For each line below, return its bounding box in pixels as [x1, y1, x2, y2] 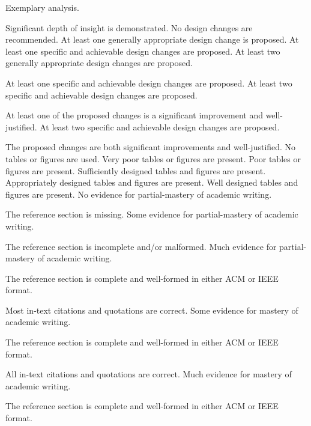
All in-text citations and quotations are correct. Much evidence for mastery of [5, 368, 292, 380]
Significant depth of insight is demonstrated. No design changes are [5, 21, 253, 34]
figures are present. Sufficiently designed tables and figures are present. [5, 164, 266, 177]
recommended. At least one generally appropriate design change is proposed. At [5, 33, 299, 46]
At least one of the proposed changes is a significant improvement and [5, 109, 263, 121]
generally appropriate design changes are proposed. [5, 56, 193, 69]
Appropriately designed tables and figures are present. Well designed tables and [5, 176, 298, 189]
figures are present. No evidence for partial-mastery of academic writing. [5, 187, 272, 200]
